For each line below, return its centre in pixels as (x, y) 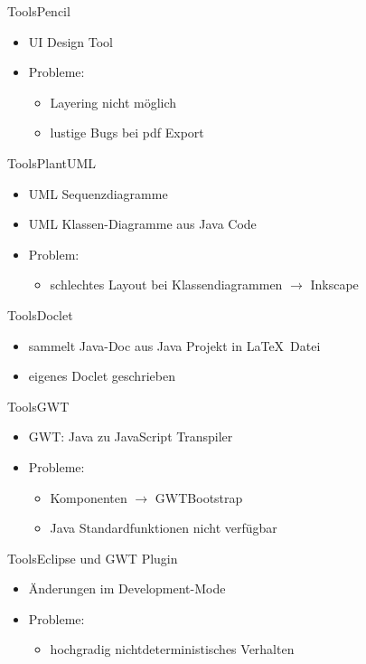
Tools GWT (38, 406)
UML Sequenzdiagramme (98, 193)
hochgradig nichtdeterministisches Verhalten (172, 649)
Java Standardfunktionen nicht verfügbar (164, 528)
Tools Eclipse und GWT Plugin (93, 558)
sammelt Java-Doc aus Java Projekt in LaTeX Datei (174, 345)
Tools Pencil (39, 11)
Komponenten (89, 497)
